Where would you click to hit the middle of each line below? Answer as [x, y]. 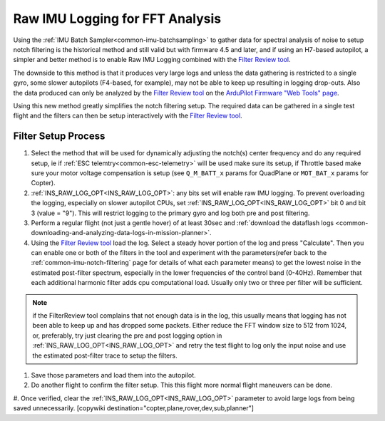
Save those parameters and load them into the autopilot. [113, 375]
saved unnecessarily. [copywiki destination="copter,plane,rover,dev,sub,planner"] [134, 408]
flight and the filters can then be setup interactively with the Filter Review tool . [128, 116]
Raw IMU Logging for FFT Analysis [117, 19]
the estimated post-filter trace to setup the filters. [105, 355]
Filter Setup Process [59, 136]
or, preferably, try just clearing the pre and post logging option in [127, 336]
